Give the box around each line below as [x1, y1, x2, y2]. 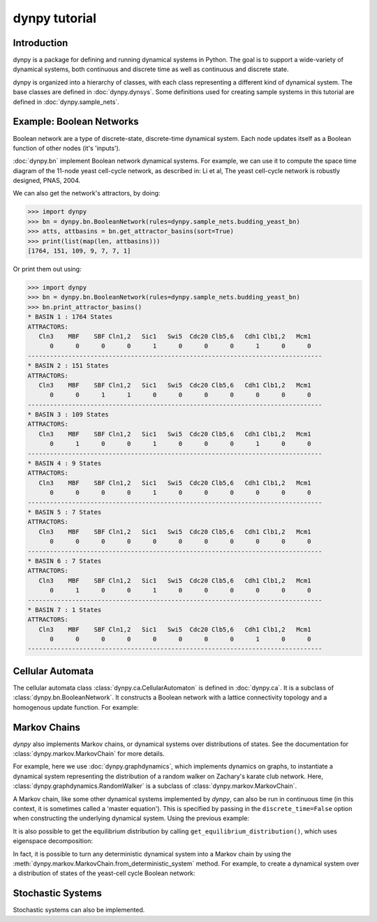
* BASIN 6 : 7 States [27, 557, 102, 565]
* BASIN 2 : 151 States [27, 362, 110, 370]
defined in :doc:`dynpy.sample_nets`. [13, 98, 120, 106]
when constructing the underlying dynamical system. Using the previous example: [13, 814, 249, 823]
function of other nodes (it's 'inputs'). [13, 144, 121, 152]
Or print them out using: [13, 265, 82, 274]
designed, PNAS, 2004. [13, 177, 80, 185]
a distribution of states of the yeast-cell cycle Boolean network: [13, 869, 195, 877]
